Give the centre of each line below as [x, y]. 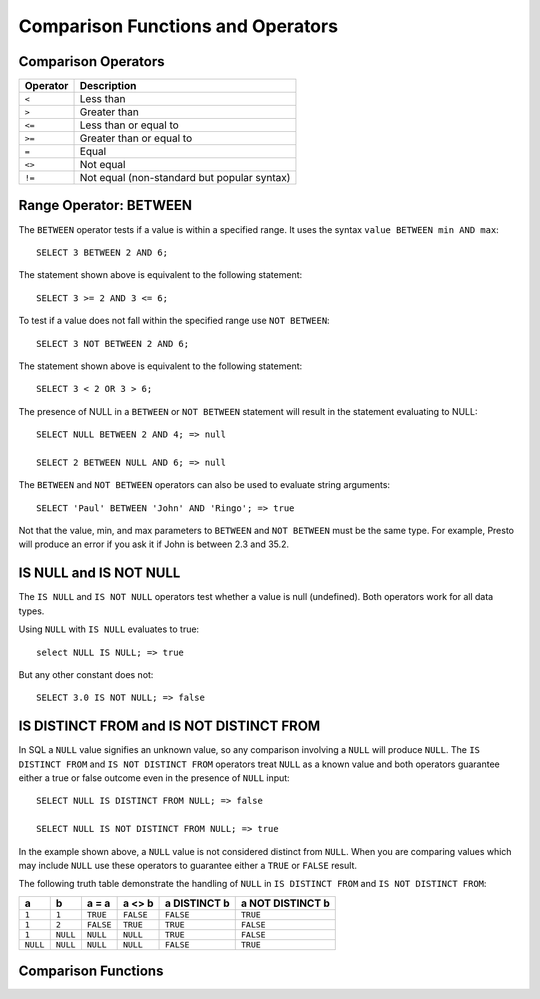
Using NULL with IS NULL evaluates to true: [109, 629]
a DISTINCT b [197, 903]
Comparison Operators [91, 61]
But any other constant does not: [86, 674]
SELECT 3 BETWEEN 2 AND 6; [102, 252]
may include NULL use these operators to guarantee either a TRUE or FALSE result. [187, 865]
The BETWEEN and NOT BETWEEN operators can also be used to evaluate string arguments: [204, 485]
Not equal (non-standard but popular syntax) [185, 178]
